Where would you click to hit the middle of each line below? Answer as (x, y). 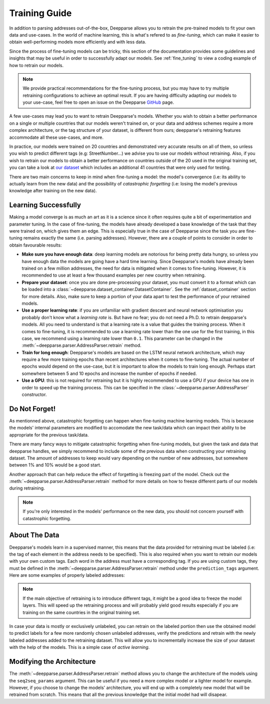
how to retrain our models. (36, 65)
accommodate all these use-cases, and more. (56, 137)
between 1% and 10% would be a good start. (55, 465)
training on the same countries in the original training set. (81, 612)
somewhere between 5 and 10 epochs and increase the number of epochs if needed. (109, 373)
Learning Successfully (45, 205)
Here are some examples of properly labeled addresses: (67, 575)
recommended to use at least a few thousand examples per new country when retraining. (114, 275)
